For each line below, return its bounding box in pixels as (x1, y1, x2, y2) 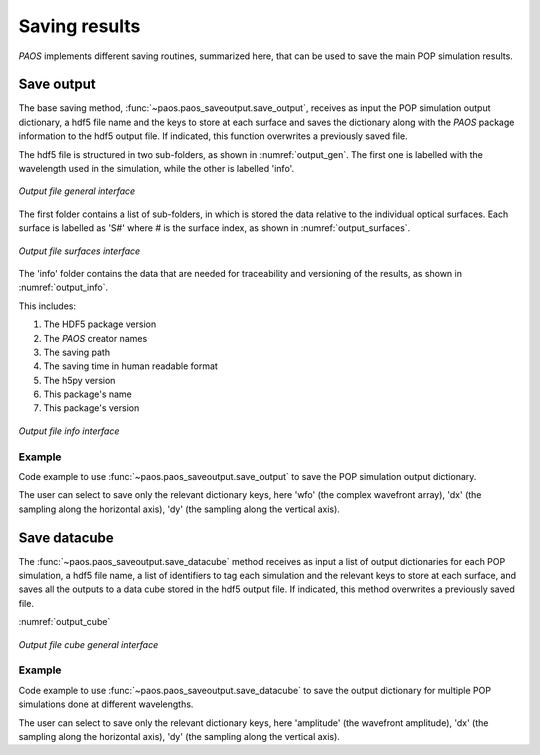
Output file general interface (18, 185, 136, 197)
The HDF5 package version (43, 318, 157, 330)
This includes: (18, 300, 77, 312)
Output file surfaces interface (18, 245, 141, 257)
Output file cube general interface (18, 638, 159, 650)
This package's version (43, 402, 140, 414)
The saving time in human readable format (43, 360, 219, 372)
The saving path (43, 346, 110, 358)
